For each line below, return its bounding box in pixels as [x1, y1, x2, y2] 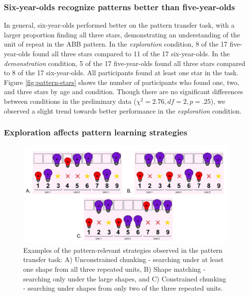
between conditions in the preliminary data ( [4, 96, 136, 106]
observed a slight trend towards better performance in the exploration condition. [4, 105, 242, 115]
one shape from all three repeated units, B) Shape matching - [23, 263, 205, 274]
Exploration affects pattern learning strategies [4, 126, 188, 138]
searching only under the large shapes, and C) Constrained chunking [23, 273, 226, 283]
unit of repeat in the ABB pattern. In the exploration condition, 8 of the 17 [4, 39, 228, 49]
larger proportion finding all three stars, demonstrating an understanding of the [4, 29, 240, 39]
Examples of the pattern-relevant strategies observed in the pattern [23, 245, 223, 255]
